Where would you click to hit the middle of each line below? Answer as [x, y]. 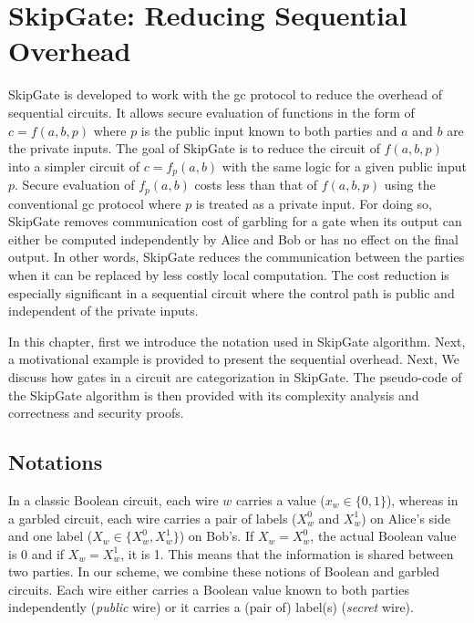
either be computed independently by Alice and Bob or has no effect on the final [233, 239]
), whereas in [422, 499]
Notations [56, 462]
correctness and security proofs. [96, 413]
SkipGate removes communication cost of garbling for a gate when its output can [235, 221]
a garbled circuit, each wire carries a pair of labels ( [153, 518]
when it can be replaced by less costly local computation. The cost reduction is [229, 274]
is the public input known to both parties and [269, 130]
